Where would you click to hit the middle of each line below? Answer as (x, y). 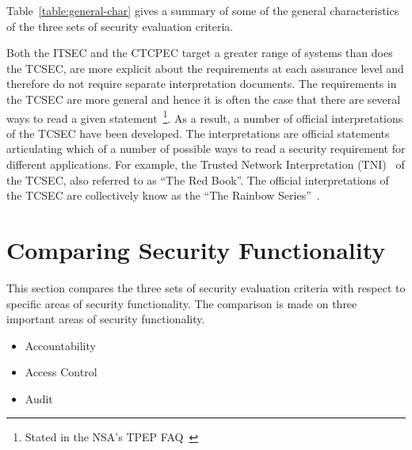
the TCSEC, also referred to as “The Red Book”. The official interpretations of (198, 179)
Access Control (61, 372)
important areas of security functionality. (106, 319)
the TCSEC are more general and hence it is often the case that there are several (204, 99)
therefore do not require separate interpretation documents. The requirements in (202, 84)
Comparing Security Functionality (196, 249)
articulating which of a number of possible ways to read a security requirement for (206, 149)
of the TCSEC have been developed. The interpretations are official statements (198, 133)
